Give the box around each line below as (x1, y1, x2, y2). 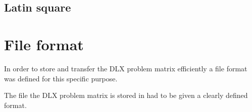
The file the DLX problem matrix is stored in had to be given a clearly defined (4, 90, 248, 100)
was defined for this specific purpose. (4, 73, 118, 83)
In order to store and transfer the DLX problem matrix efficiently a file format (4, 63, 247, 73)
